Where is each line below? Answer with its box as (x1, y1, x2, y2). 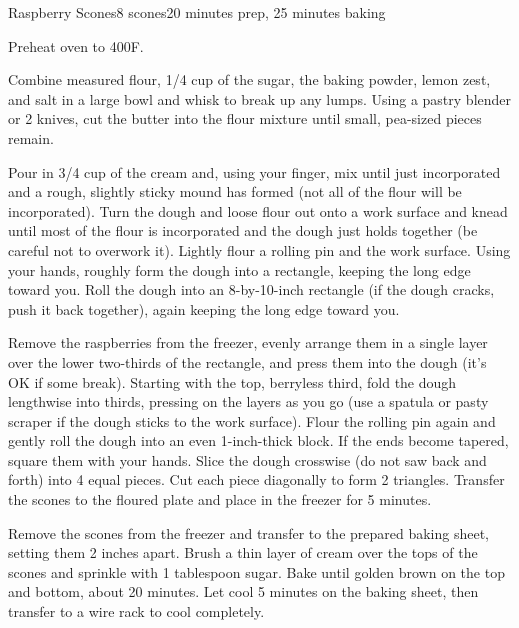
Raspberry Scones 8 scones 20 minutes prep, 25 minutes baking (8, 2, 386, 22)
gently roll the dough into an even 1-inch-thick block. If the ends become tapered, (8, 430, 509, 451)
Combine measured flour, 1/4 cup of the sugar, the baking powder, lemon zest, (8, 69, 491, 90)
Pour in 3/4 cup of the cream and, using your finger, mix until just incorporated (8, 161, 501, 182)
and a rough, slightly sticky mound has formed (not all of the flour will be (8, 181, 462, 202)
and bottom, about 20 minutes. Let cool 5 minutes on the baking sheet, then (8, 581, 479, 602)
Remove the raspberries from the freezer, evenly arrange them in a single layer (8, 332, 488, 353)
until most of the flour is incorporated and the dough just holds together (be (8, 220, 478, 241)
